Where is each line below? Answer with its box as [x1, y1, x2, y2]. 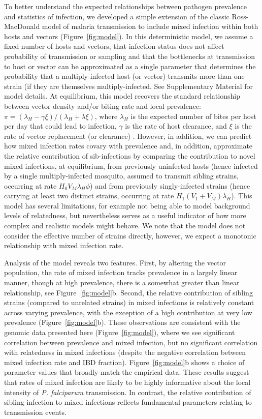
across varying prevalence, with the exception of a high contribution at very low [4, 307, 252, 317]
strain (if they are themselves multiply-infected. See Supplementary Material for [4, 80, 253, 91]
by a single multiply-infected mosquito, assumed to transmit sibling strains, [4, 170, 239, 181]
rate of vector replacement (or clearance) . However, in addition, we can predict [4, 130, 252, 141]
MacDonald [4, 21, 40, 32]
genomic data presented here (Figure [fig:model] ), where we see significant [4, 327, 235, 337]
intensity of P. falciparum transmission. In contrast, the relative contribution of [4, 386, 251, 397]
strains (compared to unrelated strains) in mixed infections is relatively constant [4, 297, 254, 308]
